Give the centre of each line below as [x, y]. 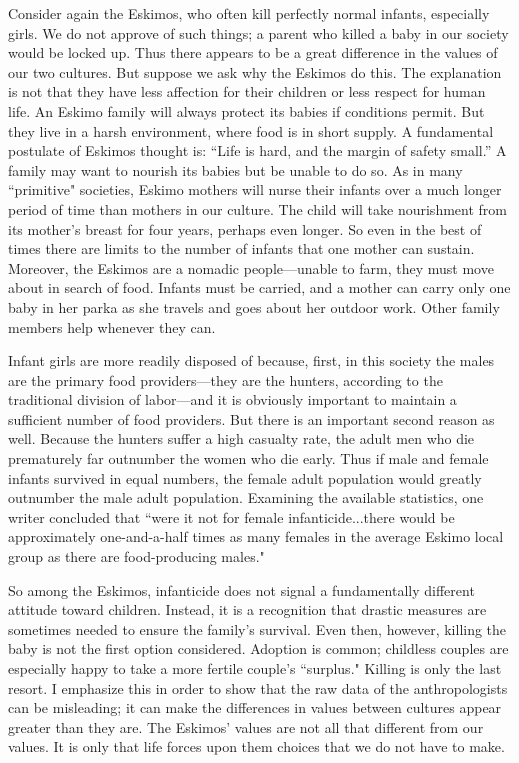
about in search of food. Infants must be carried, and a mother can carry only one [259, 287]
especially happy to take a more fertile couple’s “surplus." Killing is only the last [255, 668]
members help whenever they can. [112, 326]
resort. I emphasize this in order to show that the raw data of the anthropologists [258, 687]
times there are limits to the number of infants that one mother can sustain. [241, 248]
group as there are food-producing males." [136, 556]
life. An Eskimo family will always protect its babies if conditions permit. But [246, 110]
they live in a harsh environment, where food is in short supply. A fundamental [251, 130]
